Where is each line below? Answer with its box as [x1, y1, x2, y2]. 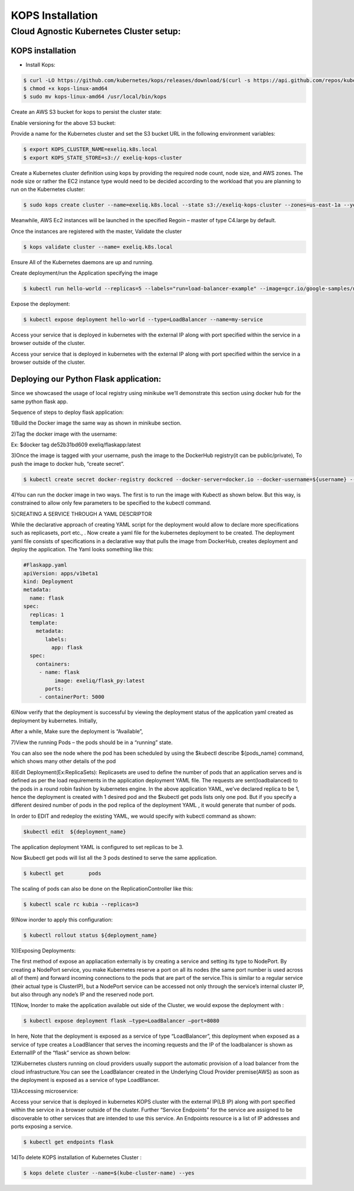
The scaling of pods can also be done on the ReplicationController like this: [11, 885, 194, 893]
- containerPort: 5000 [38, 693, 104, 700]
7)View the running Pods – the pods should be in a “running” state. [11, 739, 173, 746]
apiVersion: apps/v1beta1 [23, 570, 99, 577]
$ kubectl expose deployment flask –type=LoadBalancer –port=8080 [23, 1018, 219, 1024]
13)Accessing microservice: [11, 1087, 78, 1094]
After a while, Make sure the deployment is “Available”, [11, 728, 143, 735]
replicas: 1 [29, 611, 64, 618]
